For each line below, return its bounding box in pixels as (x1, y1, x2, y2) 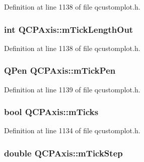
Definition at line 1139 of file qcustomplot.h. (4, 84, 140, 94)
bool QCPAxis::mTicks (4, 105, 99, 118)
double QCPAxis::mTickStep (4, 146, 123, 159)
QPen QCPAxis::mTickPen (4, 64, 116, 77)
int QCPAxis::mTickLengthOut (4, 23, 133, 35)
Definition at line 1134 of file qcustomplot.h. (4, 125, 140, 136)
